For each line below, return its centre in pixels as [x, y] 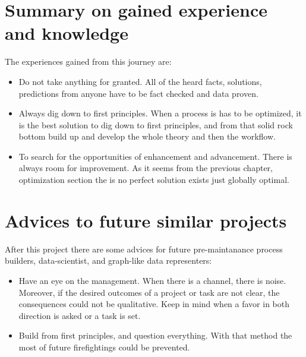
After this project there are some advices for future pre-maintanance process [144, 249]
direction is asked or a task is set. [80, 315]
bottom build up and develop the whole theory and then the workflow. [147, 136]
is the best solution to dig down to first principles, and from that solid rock [156, 124]
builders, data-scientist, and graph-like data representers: [108, 260]
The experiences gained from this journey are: [88, 61]
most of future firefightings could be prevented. [104, 347]
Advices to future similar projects [146, 220]
